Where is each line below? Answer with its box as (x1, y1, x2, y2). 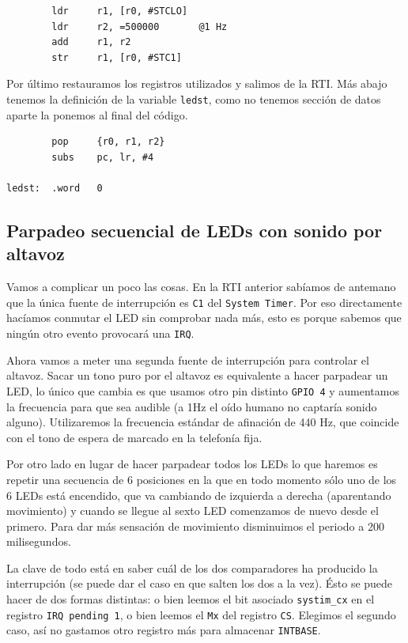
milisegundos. (6, 533, 71, 550)
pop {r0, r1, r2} (51, 136, 165, 148)
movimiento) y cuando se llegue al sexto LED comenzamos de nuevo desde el (6, 502, 379, 519)
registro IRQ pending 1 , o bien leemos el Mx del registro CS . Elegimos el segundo (6, 606, 396, 622)
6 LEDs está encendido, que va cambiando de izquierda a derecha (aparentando (6, 486, 391, 503)
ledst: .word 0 (6, 183, 103, 194)
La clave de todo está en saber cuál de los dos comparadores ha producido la (6, 559, 378, 576)
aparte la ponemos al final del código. (6, 106, 188, 123)
